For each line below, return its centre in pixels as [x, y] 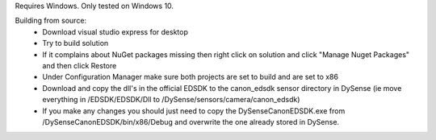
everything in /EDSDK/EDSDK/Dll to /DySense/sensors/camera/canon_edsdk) [171, 100]
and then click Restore [80, 65]
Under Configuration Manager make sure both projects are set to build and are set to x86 [191, 77]
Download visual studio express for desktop [115, 31]
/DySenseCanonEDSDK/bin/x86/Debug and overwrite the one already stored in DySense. [191, 121]
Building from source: [51, 21]
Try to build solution [75, 43]
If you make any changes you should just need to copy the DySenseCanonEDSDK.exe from [194, 111]
